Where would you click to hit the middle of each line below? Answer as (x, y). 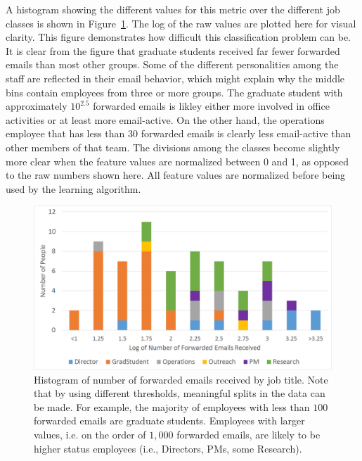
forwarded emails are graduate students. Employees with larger (169, 421)
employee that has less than (65, 133)
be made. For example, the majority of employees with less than (172, 406)
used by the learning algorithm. (73, 188)
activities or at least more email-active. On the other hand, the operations (165, 119)
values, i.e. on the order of (90, 434)
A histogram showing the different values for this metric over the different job (173, 9)
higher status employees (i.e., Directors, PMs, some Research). (168, 448)
